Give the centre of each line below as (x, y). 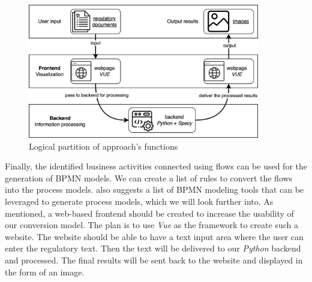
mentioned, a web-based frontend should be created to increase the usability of (149, 213)
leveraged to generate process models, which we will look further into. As (139, 201)
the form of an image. (45, 272)
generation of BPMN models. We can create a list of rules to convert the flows (149, 178)
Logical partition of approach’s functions (103, 146)
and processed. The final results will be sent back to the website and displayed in (154, 260)
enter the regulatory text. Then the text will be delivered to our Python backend (153, 248)
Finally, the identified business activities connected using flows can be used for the (156, 166)
